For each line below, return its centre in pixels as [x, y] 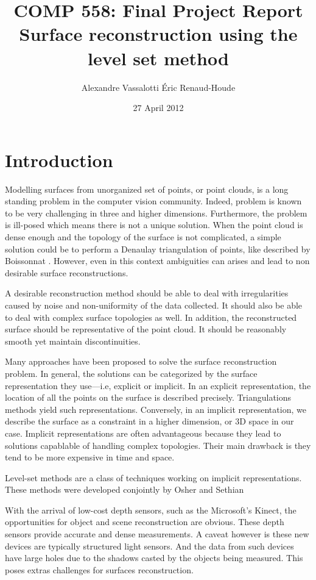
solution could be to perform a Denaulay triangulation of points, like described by [158, 249]
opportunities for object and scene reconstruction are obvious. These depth [145, 522]
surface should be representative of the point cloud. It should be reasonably [146, 329]
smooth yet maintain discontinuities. [73, 341]
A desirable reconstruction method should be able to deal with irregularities [147, 293]
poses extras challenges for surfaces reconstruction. [99, 569]
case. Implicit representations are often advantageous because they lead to [143, 433]
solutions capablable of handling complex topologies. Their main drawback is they [158, 445]
